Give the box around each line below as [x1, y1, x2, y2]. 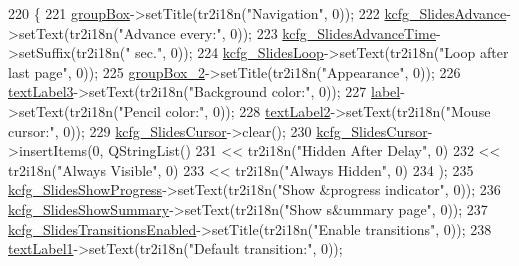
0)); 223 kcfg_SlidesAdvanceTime [230, 22, 436, 43]
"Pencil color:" [118, 100, 205, 121]
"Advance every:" [118, 22, 222, 43]
